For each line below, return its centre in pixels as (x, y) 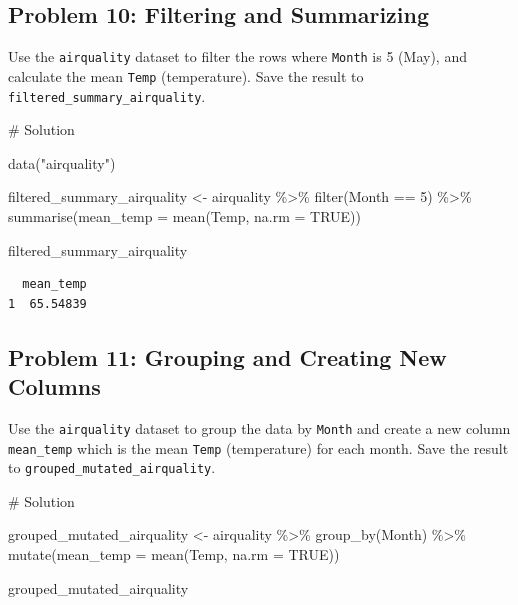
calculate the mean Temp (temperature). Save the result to (186, 75)
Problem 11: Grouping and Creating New (227, 356)
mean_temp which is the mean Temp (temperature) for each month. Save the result (258, 447)
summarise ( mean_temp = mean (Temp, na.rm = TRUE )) (185, 215)
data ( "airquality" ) (62, 162)
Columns (54, 386)
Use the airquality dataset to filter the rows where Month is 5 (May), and (237, 56)
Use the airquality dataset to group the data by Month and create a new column (259, 427)
